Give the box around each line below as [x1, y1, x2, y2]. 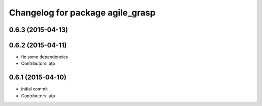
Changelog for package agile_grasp [9, 7, 156, 18]
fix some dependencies [21, 54, 68, 60]
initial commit [21, 86, 48, 92]
